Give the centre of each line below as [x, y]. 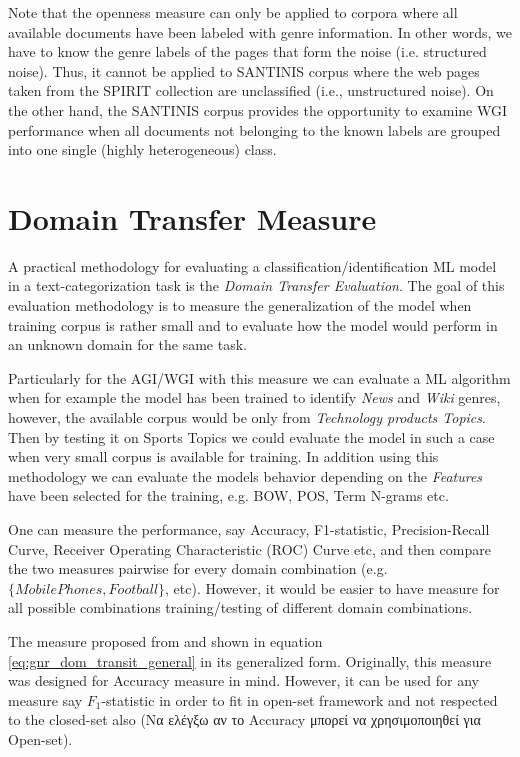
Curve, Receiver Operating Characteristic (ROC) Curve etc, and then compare [249, 548]
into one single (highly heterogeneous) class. [142, 149]
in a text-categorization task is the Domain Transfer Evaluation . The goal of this [256, 285]
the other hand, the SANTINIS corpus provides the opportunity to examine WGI [257, 109]
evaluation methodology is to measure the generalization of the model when [240, 305]
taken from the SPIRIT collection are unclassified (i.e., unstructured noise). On [251, 90]
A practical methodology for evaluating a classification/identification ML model [252, 265]
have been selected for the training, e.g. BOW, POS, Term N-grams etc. [228, 495]
